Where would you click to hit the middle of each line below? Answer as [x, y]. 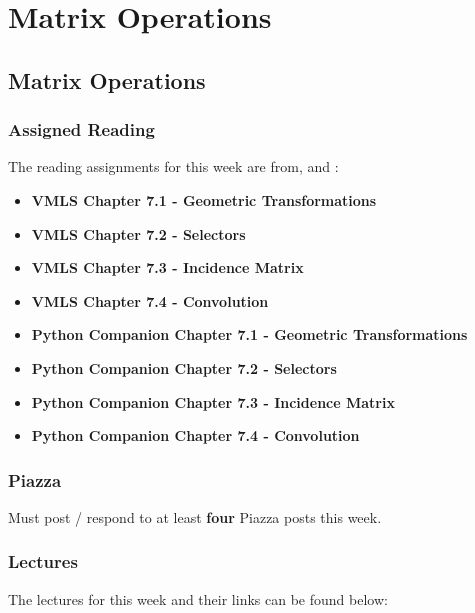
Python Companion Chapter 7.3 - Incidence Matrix [213, 401]
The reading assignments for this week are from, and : [173, 166]
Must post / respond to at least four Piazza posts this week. [195, 516]
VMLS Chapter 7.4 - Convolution [150, 300]
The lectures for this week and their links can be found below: [198, 598]
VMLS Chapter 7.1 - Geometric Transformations [204, 199]
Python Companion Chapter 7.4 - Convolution [195, 435]
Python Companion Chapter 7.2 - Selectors [184, 367]
